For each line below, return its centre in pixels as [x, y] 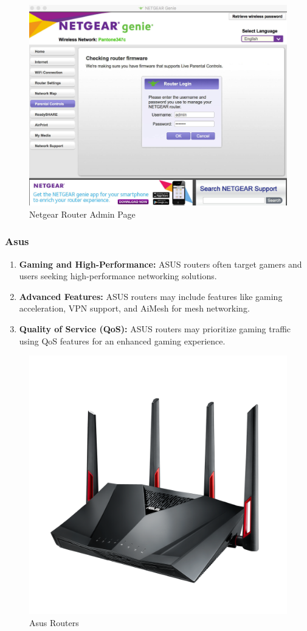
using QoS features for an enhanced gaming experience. [122, 340]
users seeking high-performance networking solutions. [118, 276]
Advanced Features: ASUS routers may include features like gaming [151, 296]
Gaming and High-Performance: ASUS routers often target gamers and [160, 264]
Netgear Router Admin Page [82, 214]
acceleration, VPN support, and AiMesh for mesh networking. [134, 308]
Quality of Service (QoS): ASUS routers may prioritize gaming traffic [155, 328]
